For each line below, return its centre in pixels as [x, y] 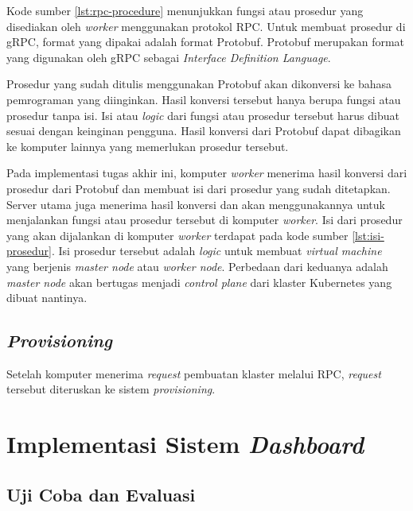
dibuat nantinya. [47, 298]
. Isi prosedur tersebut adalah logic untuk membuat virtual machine [216, 251]
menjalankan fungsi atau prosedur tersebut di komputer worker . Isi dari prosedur [205, 220]
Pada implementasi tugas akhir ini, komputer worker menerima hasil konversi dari [207, 173]
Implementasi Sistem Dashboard [185, 444]
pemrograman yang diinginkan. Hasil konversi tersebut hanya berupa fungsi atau [204, 99]
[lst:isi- [368, 235]
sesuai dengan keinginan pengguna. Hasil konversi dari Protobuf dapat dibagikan [204, 131]
